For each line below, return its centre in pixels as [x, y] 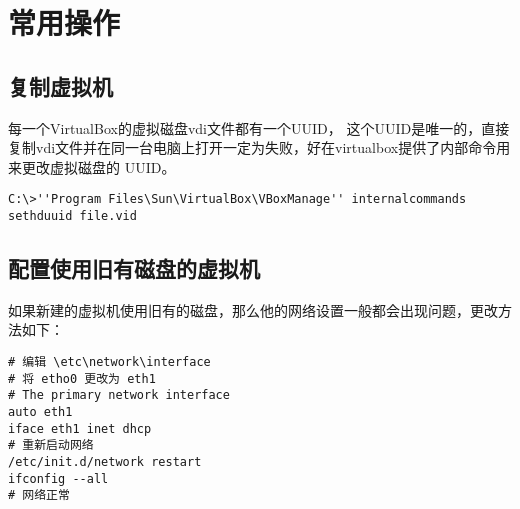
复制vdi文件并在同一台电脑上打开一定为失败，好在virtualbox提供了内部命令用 [259, 147]
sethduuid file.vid [72, 216]
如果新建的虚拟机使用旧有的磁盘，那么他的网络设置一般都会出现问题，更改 [253, 309]
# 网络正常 [39, 495]
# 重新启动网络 [51, 445]
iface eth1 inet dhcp [80, 428]
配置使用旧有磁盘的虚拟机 [134, 268]
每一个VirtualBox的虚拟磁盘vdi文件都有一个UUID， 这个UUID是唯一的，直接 [259, 127]
